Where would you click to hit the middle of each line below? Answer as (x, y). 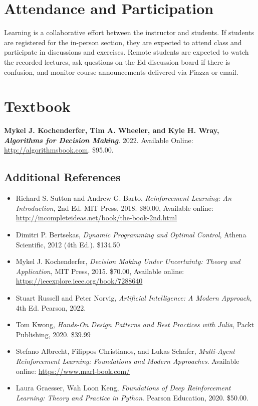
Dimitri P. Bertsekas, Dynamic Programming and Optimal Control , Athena (131, 234)
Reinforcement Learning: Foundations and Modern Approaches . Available (127, 361)
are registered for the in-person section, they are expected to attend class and (123, 42)
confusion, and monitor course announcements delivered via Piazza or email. (121, 72)
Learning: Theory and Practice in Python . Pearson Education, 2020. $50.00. (132, 397)
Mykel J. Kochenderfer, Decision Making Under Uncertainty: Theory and (128, 261)
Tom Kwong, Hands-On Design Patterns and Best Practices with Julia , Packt (135, 324)
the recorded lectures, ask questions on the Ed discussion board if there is (117, 61)
